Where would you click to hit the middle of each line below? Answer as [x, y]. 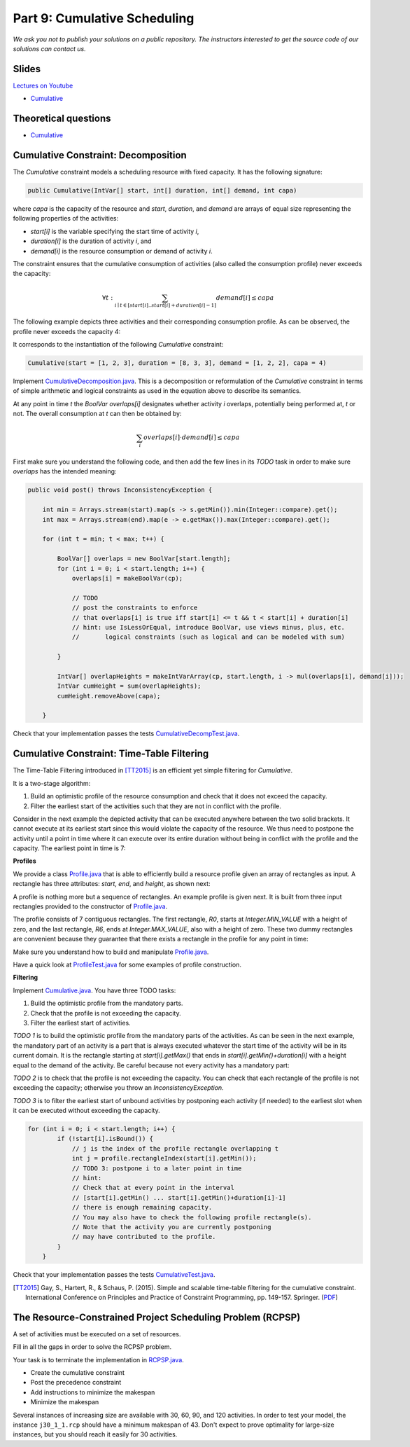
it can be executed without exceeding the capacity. [86, 1111]
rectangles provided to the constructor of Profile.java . [90, 906]
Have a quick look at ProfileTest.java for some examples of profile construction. [127, 964]
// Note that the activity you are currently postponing [171, 1227]
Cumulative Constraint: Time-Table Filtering [111, 754]
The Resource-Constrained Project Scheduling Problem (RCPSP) [157, 1317]
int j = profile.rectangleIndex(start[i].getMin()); [164, 1158]
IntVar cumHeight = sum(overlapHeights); [129, 686]
